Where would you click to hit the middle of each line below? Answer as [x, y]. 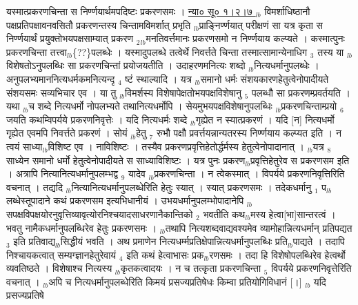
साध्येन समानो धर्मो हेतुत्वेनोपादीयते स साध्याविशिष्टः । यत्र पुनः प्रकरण [126, 160]
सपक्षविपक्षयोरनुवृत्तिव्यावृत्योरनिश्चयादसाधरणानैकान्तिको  [101, 214]
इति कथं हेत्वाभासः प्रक [165, 254]
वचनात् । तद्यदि [34, 187]
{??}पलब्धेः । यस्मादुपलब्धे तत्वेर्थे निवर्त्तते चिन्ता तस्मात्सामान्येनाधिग [190, 51]
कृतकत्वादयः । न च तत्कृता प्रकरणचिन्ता [191, 268]
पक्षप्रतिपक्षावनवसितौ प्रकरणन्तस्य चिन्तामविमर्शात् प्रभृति [99, 24]
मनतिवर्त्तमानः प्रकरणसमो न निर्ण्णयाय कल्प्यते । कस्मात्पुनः [245, 38]
